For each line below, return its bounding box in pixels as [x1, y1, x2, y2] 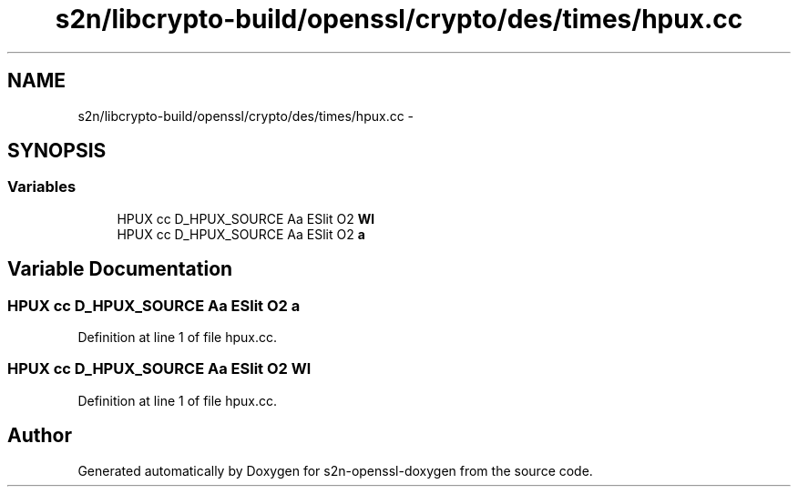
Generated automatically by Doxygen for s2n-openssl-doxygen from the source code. [77, 462, 593, 479]
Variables [7, 177, 77, 197]
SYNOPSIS [7, 139, 107, 163]
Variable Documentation [7, 257, 233, 281]
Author [7, 424, 72, 448]
